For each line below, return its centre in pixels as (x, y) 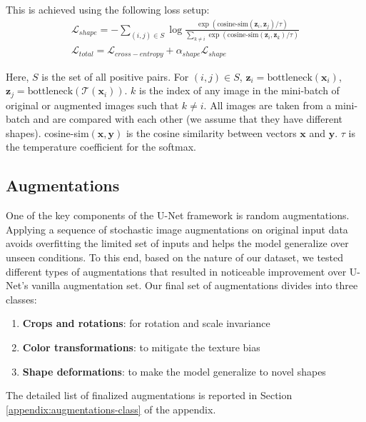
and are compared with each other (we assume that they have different (188, 119)
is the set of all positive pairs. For (115, 76)
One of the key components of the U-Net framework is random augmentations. (178, 215)
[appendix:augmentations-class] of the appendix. (111, 409)
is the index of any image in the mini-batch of (239, 90)
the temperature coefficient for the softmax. (101, 147)
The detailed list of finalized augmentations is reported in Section (149, 395)
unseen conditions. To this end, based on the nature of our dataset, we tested (175, 257)
